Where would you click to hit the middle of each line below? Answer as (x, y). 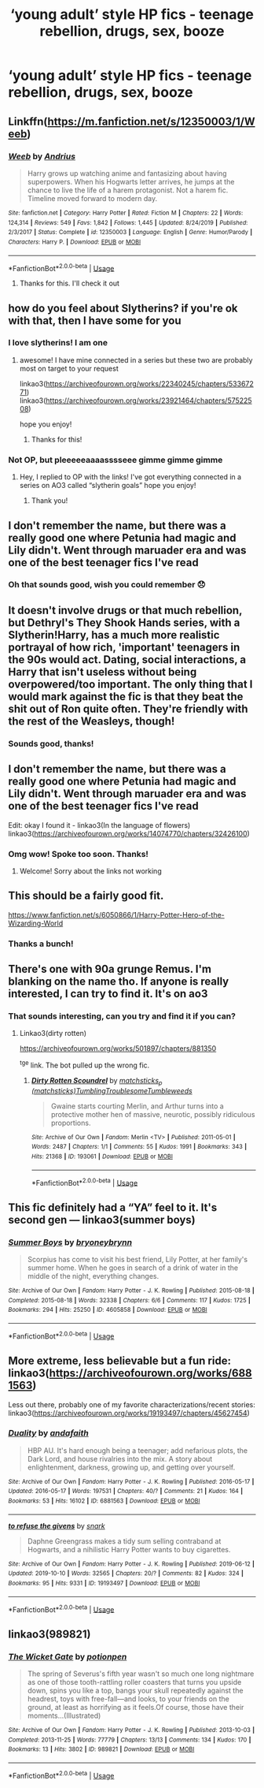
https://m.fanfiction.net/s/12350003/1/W (151, 121)
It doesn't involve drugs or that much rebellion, (125, 610)
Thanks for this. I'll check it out (70, 283)
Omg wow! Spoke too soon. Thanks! (79, 854)
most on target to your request (69, 368)
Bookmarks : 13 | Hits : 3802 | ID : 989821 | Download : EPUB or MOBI (101, 1749)
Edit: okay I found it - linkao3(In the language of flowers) (99, 825)
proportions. (71, 1123)
